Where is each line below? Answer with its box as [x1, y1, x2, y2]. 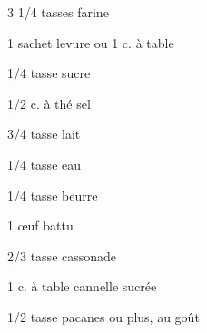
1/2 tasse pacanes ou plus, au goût [7, 307, 200, 326]
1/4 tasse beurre [7, 185, 98, 204]
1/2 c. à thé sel [7, 93, 91, 113]
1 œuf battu [7, 216, 74, 235]
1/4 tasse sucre [7, 64, 91, 83]
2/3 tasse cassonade [7, 246, 117, 265]
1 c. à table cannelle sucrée [7, 277, 157, 296]
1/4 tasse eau [7, 154, 82, 173]
